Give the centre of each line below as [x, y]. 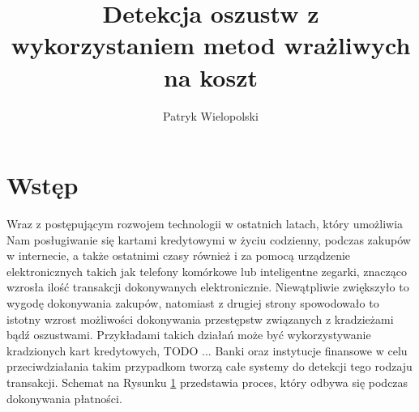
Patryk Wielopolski [211, 115]
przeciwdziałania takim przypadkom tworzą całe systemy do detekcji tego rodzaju [209, 366]
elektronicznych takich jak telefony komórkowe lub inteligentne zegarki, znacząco [207, 271]
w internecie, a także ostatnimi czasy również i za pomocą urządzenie [179, 255]
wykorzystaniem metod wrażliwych [211, 45]
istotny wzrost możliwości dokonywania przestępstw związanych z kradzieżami [200, 319]
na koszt [210, 76]
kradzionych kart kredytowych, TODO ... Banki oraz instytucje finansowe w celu [207, 350]
